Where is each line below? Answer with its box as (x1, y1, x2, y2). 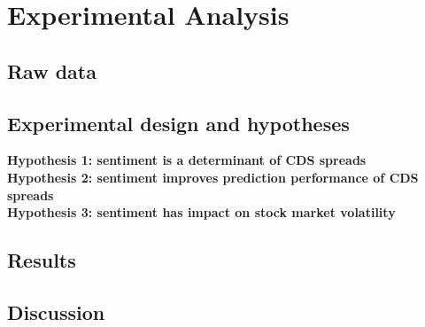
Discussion (7, 298, 105, 325)
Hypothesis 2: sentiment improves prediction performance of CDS (7, 167, 419, 186)
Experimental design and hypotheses (7, 109, 350, 136)
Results (7, 246, 76, 274)
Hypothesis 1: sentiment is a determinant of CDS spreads (7, 151, 367, 169)
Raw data (7, 57, 97, 84)
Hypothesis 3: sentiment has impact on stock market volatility (7, 203, 396, 222)
